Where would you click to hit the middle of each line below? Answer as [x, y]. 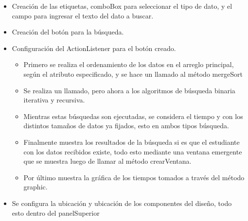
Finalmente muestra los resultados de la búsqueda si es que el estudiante [132, 142]
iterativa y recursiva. [54, 100]
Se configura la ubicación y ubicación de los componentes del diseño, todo [122, 203]
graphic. [35, 187]
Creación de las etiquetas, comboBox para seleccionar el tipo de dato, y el [122, 6]
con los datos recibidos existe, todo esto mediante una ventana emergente [133, 151]
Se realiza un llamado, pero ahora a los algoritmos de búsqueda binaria [129, 90]
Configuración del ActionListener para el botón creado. [94, 48]
